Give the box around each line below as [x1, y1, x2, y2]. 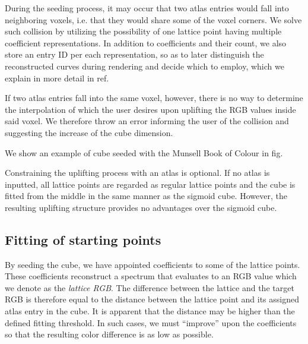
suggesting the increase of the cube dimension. [5, 126, 173, 138]
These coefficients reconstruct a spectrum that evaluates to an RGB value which [5, 270, 297, 282]
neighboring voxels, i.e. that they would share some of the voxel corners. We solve [5, 13, 302, 26]
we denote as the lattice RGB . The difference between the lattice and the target [5, 281, 294, 293]
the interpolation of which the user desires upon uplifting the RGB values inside [5, 103, 296, 115]
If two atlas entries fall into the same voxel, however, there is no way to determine [5, 91, 303, 104]
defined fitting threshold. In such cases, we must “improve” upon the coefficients [5, 316, 297, 329]
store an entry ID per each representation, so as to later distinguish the [5, 48, 264, 61]
